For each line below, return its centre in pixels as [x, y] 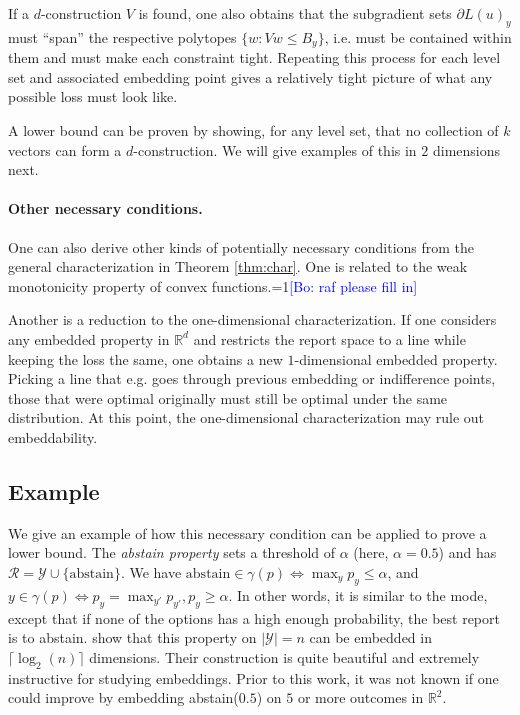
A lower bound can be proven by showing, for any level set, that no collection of [253, 130]
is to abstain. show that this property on [132, 637]
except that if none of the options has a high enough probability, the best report [254, 617]
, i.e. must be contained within [418, 36]
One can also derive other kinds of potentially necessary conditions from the [241, 246]
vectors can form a [65, 149]
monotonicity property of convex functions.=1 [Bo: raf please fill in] [213, 285]
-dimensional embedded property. [396, 358]
